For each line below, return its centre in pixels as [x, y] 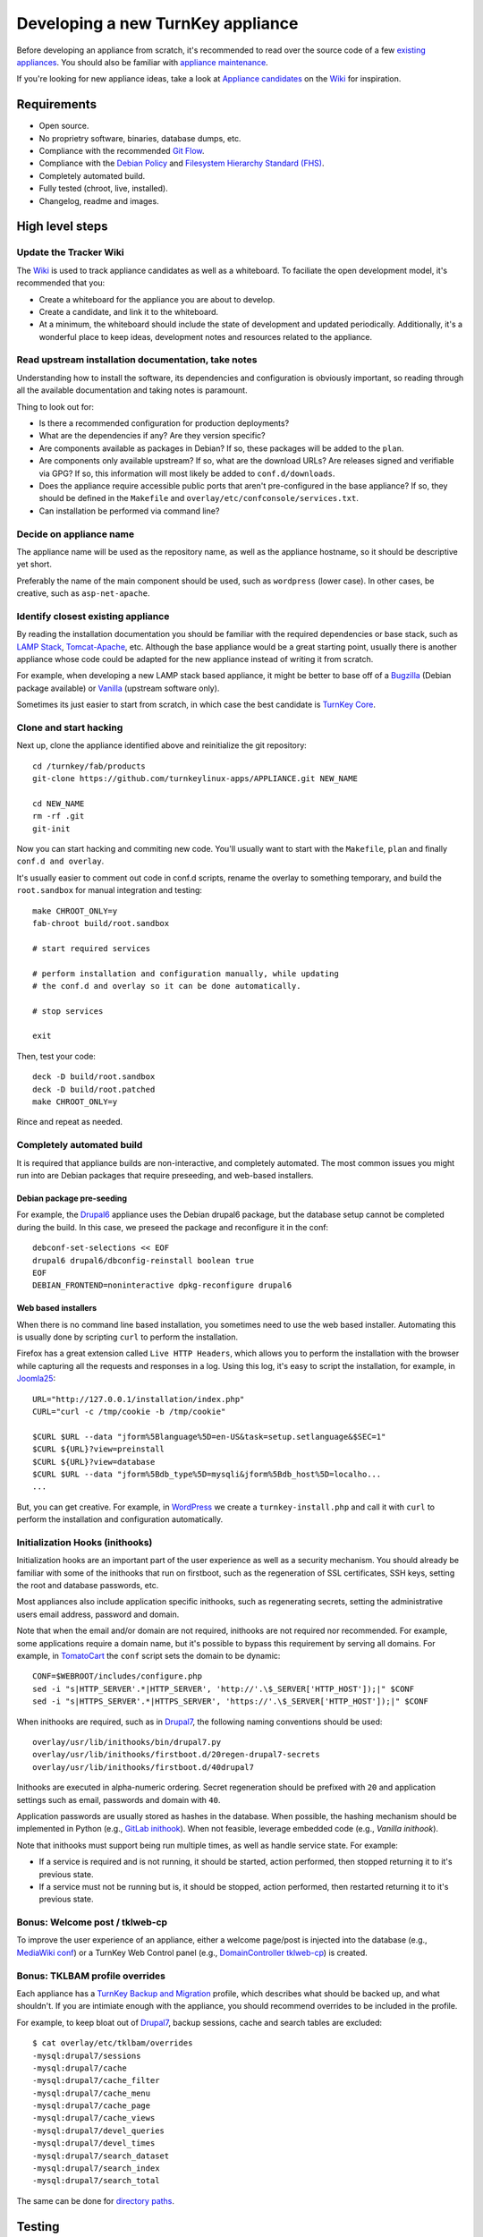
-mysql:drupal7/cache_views [94, 2118]
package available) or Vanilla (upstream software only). [118, 688]
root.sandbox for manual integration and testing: [110, 890]
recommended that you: [61, 283]
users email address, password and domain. [98, 1614]
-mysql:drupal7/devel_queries [99, 2131]
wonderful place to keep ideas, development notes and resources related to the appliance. [206, 336]
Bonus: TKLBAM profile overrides [91, 1976]
